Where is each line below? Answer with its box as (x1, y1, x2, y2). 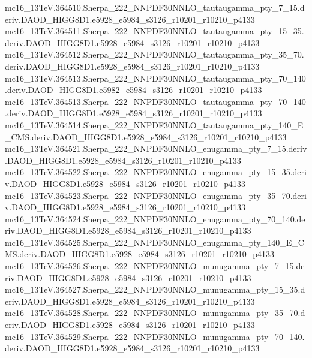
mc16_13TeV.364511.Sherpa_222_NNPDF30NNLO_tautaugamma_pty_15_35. (5, 25, 304, 37)
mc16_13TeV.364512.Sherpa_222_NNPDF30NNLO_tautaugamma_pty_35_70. (5, 48, 304, 61)
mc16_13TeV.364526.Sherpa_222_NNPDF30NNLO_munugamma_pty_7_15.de (5, 260, 305, 272)
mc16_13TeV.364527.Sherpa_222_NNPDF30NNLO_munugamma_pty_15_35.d (5, 283, 305, 296)
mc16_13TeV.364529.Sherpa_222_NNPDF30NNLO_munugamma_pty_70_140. (5, 330, 305, 342)
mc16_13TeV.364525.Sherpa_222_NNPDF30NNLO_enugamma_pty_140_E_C (5, 236, 304, 248)
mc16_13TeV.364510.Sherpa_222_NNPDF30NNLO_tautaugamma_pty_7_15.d (5, 1, 305, 13)
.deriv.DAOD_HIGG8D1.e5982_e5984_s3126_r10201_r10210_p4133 (5, 83, 262, 96)
